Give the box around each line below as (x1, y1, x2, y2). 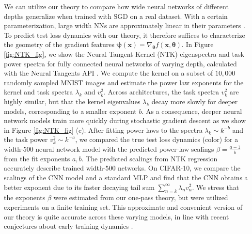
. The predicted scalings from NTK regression (81, 153, 218, 163)
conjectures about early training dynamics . (4, 221, 133, 231)
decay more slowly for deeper (151, 96, 238, 106)
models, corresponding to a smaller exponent (4, 106, 137, 116)
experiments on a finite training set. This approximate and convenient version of (4, 202, 243, 212)
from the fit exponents (4, 153, 70, 163)
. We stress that (192, 182, 239, 192)
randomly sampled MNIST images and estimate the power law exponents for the (4, 77, 244, 87)
